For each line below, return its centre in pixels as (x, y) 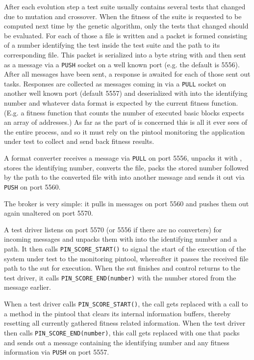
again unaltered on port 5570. (49, 213)
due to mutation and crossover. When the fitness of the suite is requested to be (123, 16)
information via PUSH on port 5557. (57, 352)
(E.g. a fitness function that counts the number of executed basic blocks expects (124, 112)
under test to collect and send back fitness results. (79, 141)
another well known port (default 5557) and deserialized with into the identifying (126, 93)
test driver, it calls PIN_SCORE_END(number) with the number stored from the (120, 277)
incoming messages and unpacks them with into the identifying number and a (121, 239)
